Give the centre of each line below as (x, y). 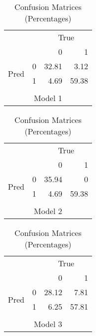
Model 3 (48, 324)
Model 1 (48, 98)
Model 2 (48, 211)
